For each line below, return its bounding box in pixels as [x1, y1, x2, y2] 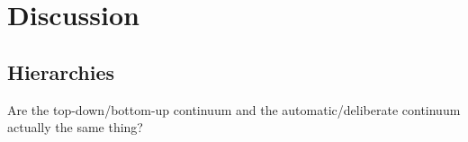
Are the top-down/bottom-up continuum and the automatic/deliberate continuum [7, 100, 461, 119]
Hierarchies [7, 58, 115, 85]
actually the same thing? [7, 118, 143, 137]
